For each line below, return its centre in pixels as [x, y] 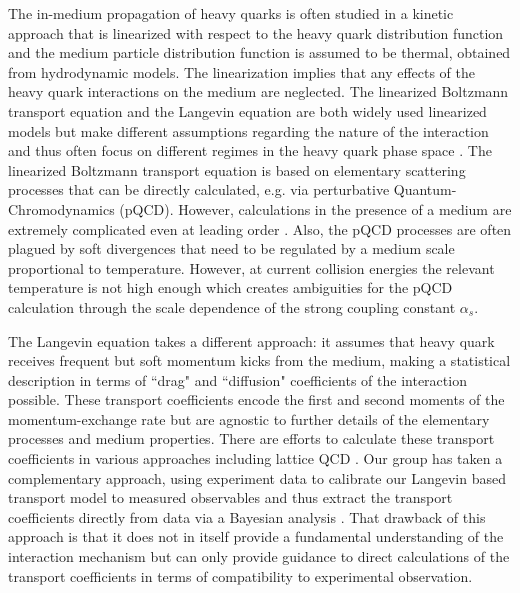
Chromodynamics [61, 208]
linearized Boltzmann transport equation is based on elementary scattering [237, 169]
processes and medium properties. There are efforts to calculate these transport [251, 438]
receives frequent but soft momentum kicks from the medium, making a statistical [259, 360]
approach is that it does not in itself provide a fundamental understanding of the [256, 536]
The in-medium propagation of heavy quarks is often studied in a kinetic [231, 13]
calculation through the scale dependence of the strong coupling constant [232, 306]
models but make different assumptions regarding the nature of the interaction [248, 130]
